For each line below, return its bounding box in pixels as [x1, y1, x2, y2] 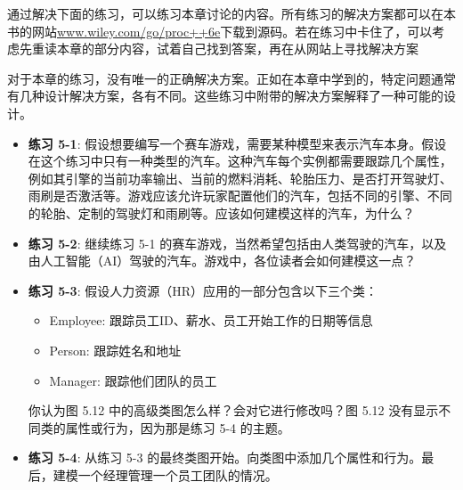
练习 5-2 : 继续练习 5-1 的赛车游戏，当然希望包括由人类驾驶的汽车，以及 [28, 233, 447, 252]
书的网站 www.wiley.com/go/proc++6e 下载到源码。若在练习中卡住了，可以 [7, 21, 433, 40]
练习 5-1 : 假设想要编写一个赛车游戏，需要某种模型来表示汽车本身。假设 [28, 134, 447, 152]
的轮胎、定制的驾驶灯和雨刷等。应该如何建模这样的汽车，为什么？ [28, 203, 415, 222]
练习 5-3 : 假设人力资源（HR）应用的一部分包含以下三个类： [28, 281, 378, 299]
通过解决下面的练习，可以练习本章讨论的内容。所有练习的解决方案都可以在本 [7, 4, 456, 22]
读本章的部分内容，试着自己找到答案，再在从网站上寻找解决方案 [44, 39, 418, 58]
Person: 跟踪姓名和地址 [49, 340, 182, 359]
